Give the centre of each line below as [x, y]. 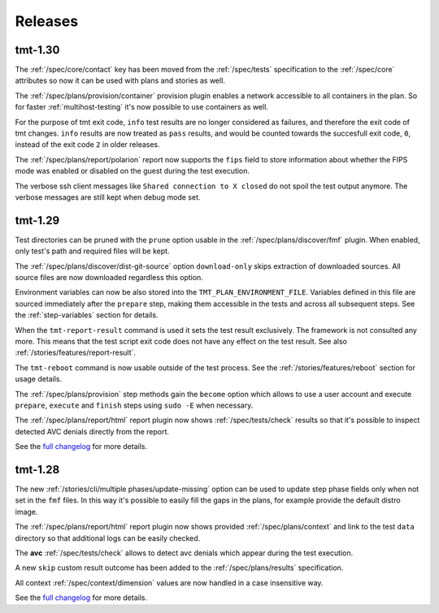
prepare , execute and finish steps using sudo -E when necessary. [134, 405]
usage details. [39, 379]
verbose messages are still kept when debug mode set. [108, 197]
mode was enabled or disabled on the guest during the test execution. [133, 171]
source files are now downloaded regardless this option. [109, 278]
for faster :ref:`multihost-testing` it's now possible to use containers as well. [141, 107]
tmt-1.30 [37, 50]
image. [26, 512]
